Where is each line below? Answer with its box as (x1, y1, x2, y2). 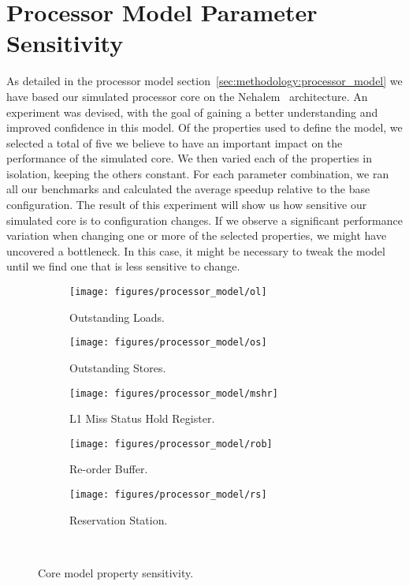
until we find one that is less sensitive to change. (6, 258, 240, 274)
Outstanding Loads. (69, 308, 165, 325)
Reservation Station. (69, 511, 168, 528)
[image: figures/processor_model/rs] (69, 489, 267, 501)
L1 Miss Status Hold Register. (69, 410, 215, 427)
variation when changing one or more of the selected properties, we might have (6, 227, 387, 244)
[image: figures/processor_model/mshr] (69, 387, 278, 399)
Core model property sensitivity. (38, 564, 194, 580)
